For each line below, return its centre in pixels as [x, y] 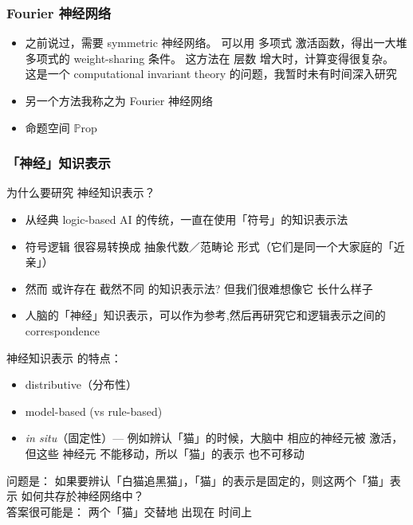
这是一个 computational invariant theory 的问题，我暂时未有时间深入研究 [211, 74]
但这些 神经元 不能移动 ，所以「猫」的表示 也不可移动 [165, 453]
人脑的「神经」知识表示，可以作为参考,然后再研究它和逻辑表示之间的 [205, 315]
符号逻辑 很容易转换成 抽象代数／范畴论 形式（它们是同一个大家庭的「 [209, 246]
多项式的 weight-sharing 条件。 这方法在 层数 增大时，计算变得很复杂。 [209, 58]
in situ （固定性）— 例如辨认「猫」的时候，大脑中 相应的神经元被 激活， [214, 438]
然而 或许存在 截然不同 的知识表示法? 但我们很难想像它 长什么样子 [199, 288]
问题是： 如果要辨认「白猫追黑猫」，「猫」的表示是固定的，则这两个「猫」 [198, 480]
